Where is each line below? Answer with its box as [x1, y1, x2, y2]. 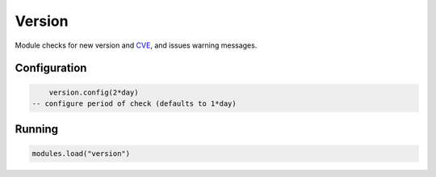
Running [15, 122, 59, 137]
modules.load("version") [31, 149, 131, 158]
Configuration [15, 61, 87, 75]
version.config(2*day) [48, 87, 139, 97]
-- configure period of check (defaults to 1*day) [31, 99, 237, 108]
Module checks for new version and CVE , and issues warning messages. [15, 40, 258, 50]
